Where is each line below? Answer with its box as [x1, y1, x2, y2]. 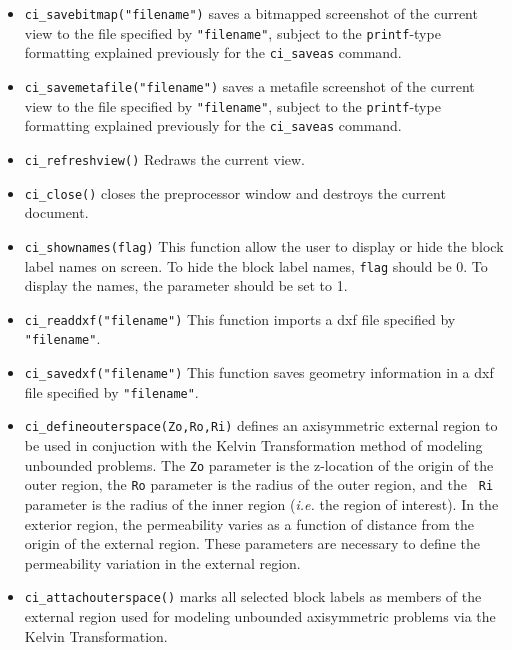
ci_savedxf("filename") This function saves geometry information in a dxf [24, 362, 494, 383]
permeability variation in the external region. [24, 552, 301, 573]
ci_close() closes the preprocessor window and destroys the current [24, 182, 446, 203]
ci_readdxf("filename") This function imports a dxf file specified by [24, 308, 456, 329]
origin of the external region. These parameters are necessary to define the [24, 533, 480, 554]
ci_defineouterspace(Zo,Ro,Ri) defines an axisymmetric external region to [24, 415, 498, 436]
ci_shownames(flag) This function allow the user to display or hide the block [24, 235, 504, 256]
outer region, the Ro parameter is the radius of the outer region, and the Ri [24, 474, 494, 495]
